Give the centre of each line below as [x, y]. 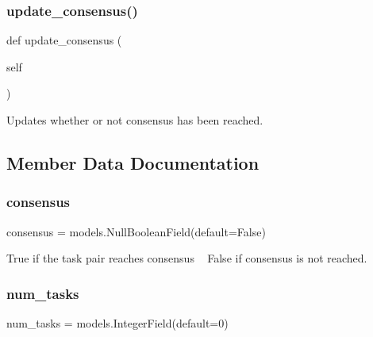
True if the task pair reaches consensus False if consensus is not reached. [187, 258]
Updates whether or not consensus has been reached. [135, 120]
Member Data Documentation [133, 162]
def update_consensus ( [64, 40]
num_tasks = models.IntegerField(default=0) [117, 323]
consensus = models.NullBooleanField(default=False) [136, 231]
